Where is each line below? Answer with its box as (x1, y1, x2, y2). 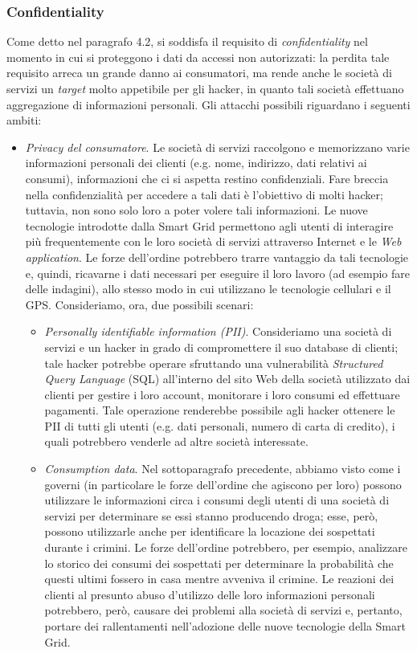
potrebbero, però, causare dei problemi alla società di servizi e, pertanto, (44, 602, 403, 618)
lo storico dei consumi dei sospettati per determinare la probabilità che (44, 554, 394, 571)
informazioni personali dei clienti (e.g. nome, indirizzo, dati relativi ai (25, 154, 367, 171)
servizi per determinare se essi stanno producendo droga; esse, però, (44, 507, 378, 524)
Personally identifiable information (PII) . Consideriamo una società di (44, 323, 392, 340)
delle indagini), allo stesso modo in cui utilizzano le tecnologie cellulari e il (25, 280, 391, 297)
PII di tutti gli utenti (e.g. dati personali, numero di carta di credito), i (44, 417, 395, 434)
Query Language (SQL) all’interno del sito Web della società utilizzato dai (44, 370, 411, 387)
